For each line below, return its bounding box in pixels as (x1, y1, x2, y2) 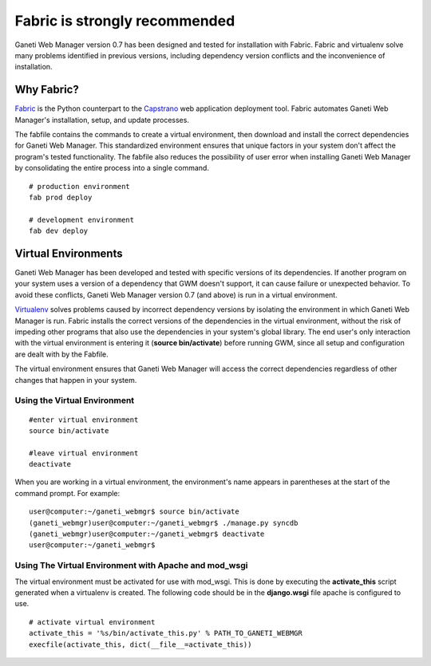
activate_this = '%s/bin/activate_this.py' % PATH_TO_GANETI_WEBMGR (29, 629, 302, 638)
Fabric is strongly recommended (14, 12, 235, 30)
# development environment (29, 215, 135, 224)
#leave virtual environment (29, 448, 139, 458)
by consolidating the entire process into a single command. (14, 164, 209, 173)
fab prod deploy (29, 192, 93, 202)
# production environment (29, 182, 131, 191)
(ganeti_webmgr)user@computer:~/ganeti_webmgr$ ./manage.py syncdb (29, 518, 299, 527)
